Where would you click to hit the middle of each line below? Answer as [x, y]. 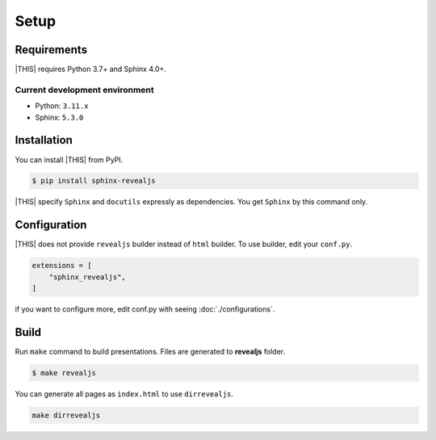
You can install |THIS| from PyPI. [69, 159]
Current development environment [84, 90]
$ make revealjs [64, 373]
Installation [44, 140]
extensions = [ [62, 266]
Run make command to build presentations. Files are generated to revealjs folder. [150, 352]
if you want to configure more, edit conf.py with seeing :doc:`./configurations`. [145, 309]
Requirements [51, 50]
